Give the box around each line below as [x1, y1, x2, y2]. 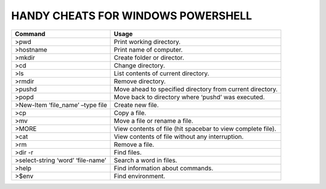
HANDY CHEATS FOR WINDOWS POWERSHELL [11, 9, 252, 22]
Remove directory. [113, 77, 166, 85]
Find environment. [113, 172, 165, 180]
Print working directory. [113, 37, 181, 46]
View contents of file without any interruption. [113, 132, 244, 141]
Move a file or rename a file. [113, 116, 193, 125]
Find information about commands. [113, 164, 214, 172]
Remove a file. [113, 140, 155, 149]
